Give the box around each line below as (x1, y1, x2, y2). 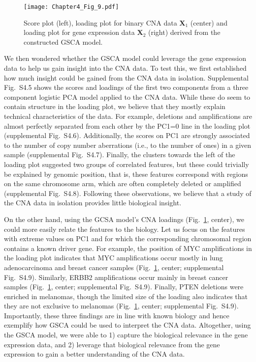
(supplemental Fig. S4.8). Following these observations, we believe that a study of (4, 188, 252, 198)
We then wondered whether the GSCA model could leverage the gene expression (4, 53, 246, 63)
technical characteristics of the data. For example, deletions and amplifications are (4, 111, 252, 121)
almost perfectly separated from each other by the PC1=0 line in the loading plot (4, 120, 251, 131)
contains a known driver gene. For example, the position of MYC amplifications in (4, 243, 252, 253)
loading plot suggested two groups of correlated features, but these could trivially (4, 159, 249, 169)
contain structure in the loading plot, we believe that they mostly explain (4, 101, 225, 111)
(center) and (190, 17, 227, 28)
